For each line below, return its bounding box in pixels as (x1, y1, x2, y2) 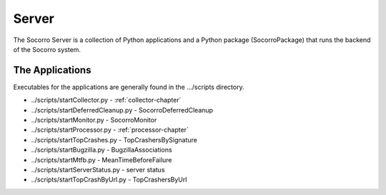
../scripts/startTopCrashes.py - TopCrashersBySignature (31, 135, 198, 144)
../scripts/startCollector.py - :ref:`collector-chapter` (31, 96, 182, 105)
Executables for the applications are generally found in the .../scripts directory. (13, 83, 244, 91)
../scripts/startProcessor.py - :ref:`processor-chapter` (31, 125, 189, 135)
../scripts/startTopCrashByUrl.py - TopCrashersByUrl (31, 175, 187, 184)
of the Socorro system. (13, 45, 81, 53)
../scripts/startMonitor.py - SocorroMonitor (31, 116, 157, 125)
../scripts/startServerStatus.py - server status (31, 165, 165, 174)
